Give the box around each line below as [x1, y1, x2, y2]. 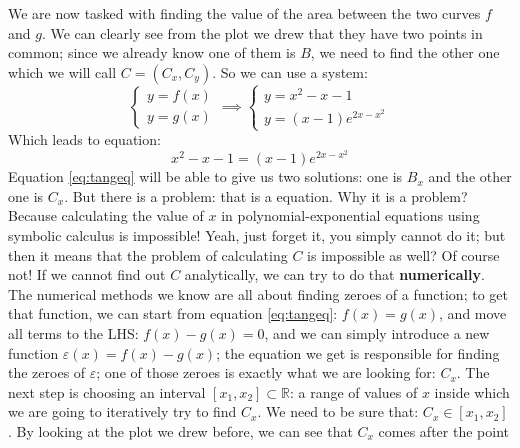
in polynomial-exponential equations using [221, 205, 480, 226]
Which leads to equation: [8, 129, 161, 150]
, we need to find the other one [310, 42, 500, 63]
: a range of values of [290, 381, 418, 402]
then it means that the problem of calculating [8, 244, 288, 265]
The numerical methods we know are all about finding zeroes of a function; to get [8, 283, 508, 304]
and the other [428, 166, 512, 187]
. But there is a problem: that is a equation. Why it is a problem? [64, 185, 468, 206]
